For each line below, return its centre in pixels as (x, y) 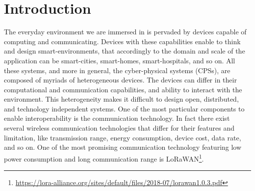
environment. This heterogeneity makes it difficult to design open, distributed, (121, 99)
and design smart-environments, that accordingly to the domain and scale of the (125, 51)
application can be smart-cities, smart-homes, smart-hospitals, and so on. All (120, 60)
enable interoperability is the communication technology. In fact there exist (117, 118)
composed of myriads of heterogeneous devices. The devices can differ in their (120, 80)
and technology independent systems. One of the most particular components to (124, 108)
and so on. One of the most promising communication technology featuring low (123, 147)
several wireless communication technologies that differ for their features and (119, 128)
